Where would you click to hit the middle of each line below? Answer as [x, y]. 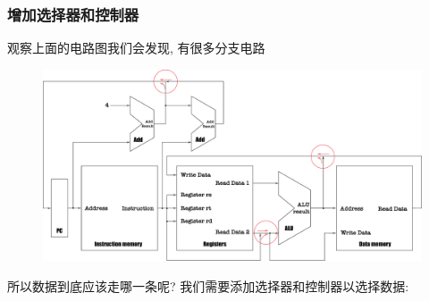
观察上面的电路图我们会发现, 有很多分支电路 [136, 48]
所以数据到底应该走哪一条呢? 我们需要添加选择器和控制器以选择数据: [208, 285]
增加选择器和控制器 [73, 14]
